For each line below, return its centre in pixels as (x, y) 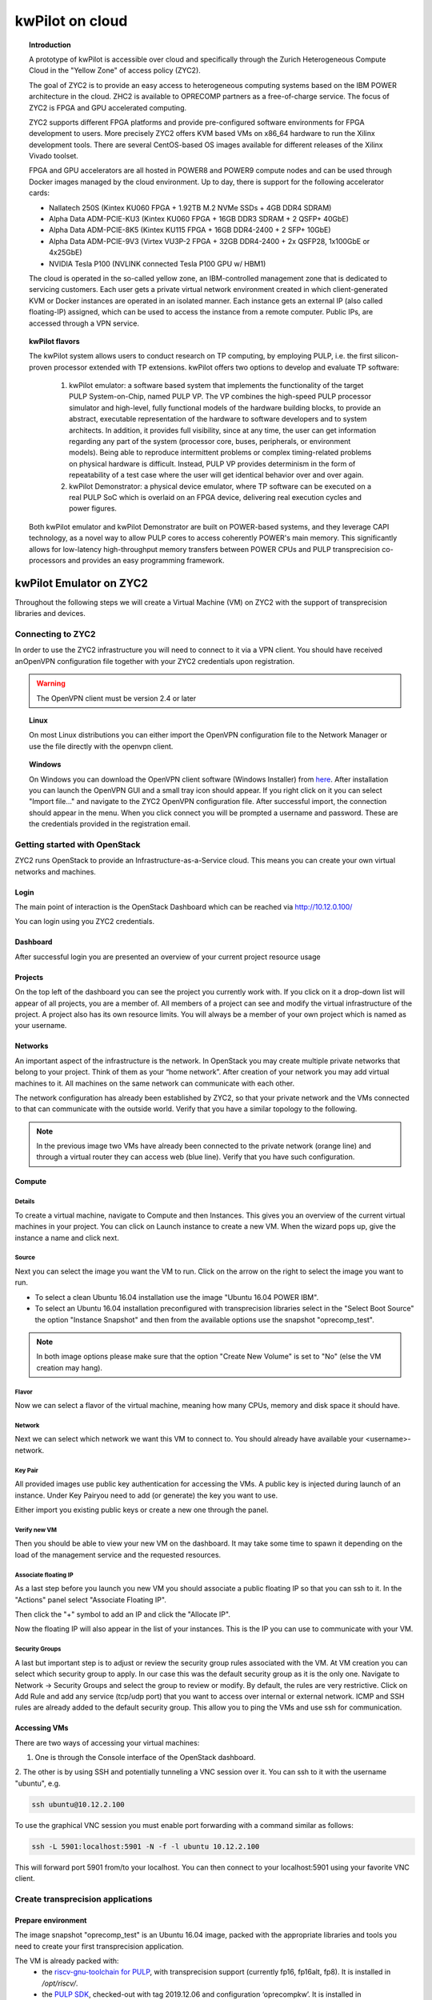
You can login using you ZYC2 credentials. (85, 922)
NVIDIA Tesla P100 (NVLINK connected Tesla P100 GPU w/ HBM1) (158, 263)
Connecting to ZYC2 (55, 634)
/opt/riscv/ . (60, 1983)
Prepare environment (51, 1920)
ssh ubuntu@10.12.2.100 (78, 1804)
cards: (40, 193)
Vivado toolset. (54, 156)
